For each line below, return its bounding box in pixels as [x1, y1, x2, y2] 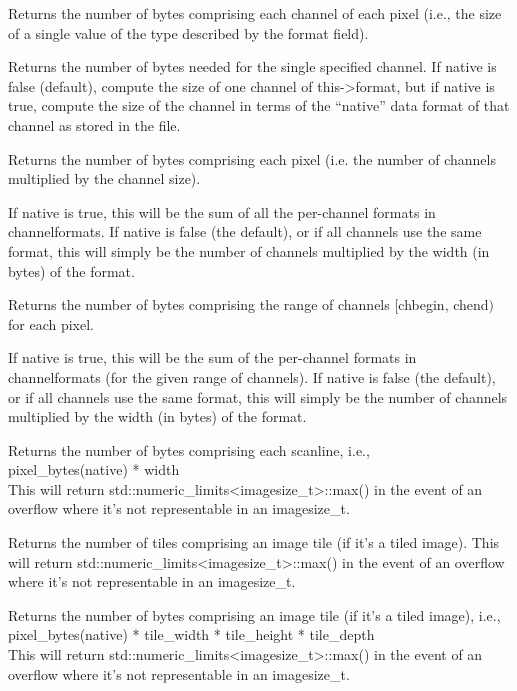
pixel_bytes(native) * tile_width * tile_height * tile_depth [8, 624, 375, 645]
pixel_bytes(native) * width [8, 459, 180, 480]
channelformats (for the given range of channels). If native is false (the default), [8, 366, 496, 387]
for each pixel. [8, 313, 94, 334]
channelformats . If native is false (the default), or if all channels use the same [8, 221, 482, 242]
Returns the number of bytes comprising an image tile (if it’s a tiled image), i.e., [8, 604, 501, 625]
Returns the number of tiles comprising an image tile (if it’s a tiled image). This [8, 532, 500, 553]
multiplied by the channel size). [8, 168, 201, 189]
